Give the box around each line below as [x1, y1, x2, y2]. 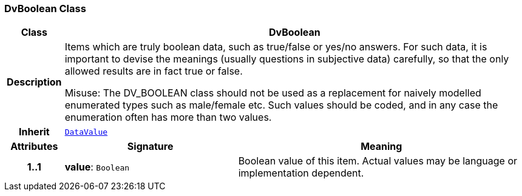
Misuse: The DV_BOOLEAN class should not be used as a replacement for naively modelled [64, 87, 481, 100]
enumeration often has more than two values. [64, 111, 272, 124]
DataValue [64, 127, 108, 137]
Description [7, 76, 62, 89]
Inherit [18, 126, 50, 138]
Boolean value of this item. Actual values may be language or [238, 155, 518, 167]
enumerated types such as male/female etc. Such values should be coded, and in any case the [64, 99, 498, 112]
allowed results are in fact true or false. [64, 65, 243, 78]
